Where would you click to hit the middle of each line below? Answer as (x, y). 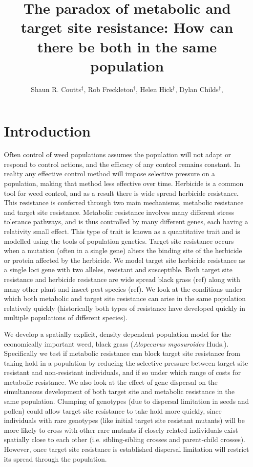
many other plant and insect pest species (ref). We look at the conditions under (123, 289)
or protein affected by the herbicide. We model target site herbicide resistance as (125, 260)
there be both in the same (127, 46)
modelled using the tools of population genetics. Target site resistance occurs (119, 241)
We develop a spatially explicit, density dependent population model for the (117, 334)
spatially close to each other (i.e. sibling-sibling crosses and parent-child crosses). (125, 439)
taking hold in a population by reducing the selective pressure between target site (126, 362)
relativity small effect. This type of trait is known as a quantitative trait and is (122, 231)
